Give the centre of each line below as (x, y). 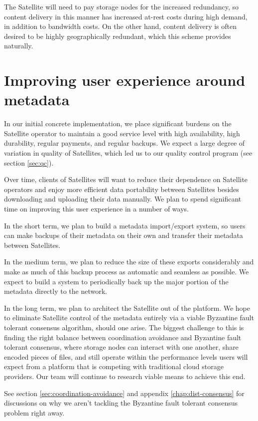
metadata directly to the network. (56, 291)
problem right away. (34, 412)
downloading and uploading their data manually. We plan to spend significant (123, 199)
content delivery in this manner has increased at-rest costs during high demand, (126, 16)
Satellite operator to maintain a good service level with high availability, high (122, 133)
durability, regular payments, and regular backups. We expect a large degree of (125, 143)
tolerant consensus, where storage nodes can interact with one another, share (121, 347)
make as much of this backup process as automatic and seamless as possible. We (127, 271)
